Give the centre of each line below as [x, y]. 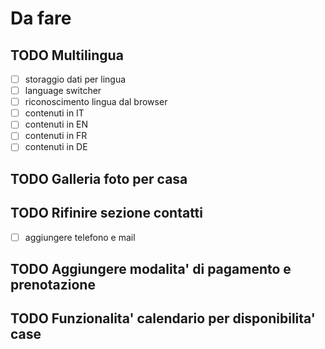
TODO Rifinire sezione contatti [106, 213]
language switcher [63, 91]
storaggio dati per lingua [75, 79]
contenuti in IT [54, 113]
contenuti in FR [56, 136]
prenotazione [53, 285]
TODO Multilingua [67, 55]
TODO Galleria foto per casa [99, 178]
